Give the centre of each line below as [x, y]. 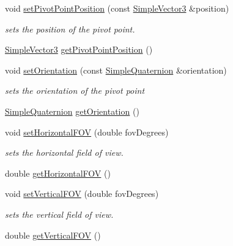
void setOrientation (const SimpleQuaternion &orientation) [116, 70]
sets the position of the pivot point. [70, 29]
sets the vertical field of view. [59, 214]
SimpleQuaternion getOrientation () [72, 111]
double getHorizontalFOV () [58, 173]
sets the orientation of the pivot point [75, 90]
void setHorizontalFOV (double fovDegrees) [87, 132]
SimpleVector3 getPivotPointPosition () [79, 49]
